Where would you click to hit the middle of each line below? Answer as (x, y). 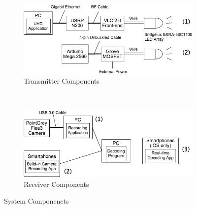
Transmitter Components (62, 81)
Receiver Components (56, 184)
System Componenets (36, 200)
